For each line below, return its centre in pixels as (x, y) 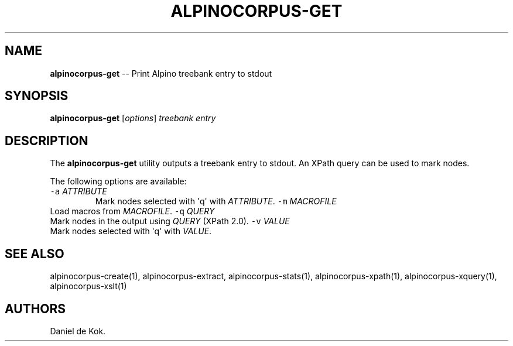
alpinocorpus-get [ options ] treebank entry (133, 118)
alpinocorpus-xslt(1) (88, 286)
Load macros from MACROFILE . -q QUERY (132, 211)
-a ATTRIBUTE (78, 191)
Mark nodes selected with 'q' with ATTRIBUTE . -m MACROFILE (216, 201)
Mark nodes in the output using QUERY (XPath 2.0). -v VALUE (170, 221)
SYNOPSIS (37, 96)
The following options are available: (118, 181)
